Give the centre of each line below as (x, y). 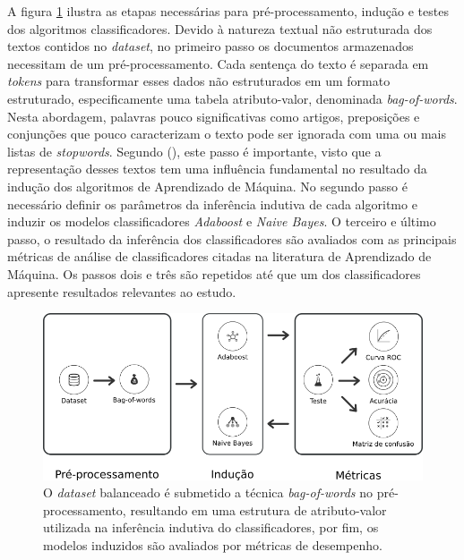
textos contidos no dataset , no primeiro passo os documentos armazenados (211, 46)
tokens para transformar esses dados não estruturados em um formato (199, 81)
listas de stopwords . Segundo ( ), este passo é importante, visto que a (194, 151)
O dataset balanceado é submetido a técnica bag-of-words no (208, 492)
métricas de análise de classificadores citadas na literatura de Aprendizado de (219, 256)
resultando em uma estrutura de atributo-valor (258, 509)
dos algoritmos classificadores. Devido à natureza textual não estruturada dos (220, 28)
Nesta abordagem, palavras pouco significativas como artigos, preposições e (214, 116)
